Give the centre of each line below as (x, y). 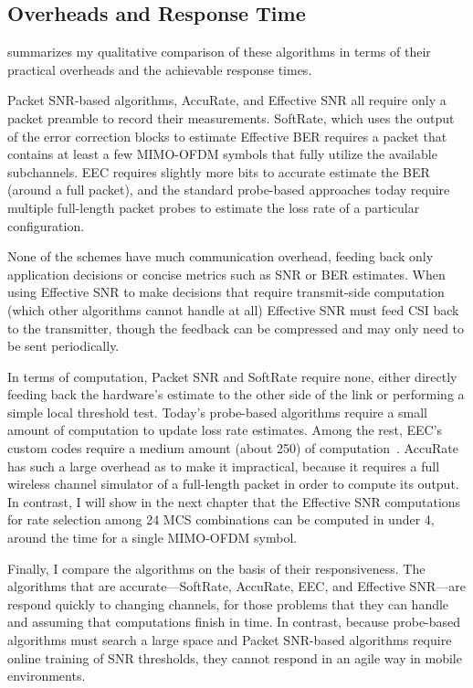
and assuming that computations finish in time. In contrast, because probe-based (234, 622)
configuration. (46, 225)
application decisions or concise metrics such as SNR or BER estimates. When (226, 274)
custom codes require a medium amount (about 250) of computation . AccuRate (233, 448)
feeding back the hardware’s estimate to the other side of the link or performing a (236, 394)
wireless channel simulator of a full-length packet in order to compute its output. (233, 484)
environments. (47, 676)
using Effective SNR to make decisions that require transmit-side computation (226, 292)
